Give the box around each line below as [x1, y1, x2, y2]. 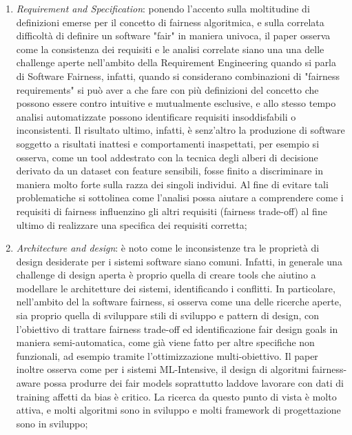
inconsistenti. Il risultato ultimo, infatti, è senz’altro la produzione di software [16, 123, 345, 137]
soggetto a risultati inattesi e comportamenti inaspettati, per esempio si [16, 136, 320, 150]
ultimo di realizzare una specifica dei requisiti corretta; [16, 217, 247, 232]
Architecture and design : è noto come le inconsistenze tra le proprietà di [16, 241, 320, 255]
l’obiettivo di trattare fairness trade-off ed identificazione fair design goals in [16, 321, 338, 336]
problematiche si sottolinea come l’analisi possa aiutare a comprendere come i [16, 190, 344, 205]
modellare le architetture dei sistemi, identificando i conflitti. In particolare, [16, 281, 335, 295]
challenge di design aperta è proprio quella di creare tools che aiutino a [16, 267, 316, 282]
